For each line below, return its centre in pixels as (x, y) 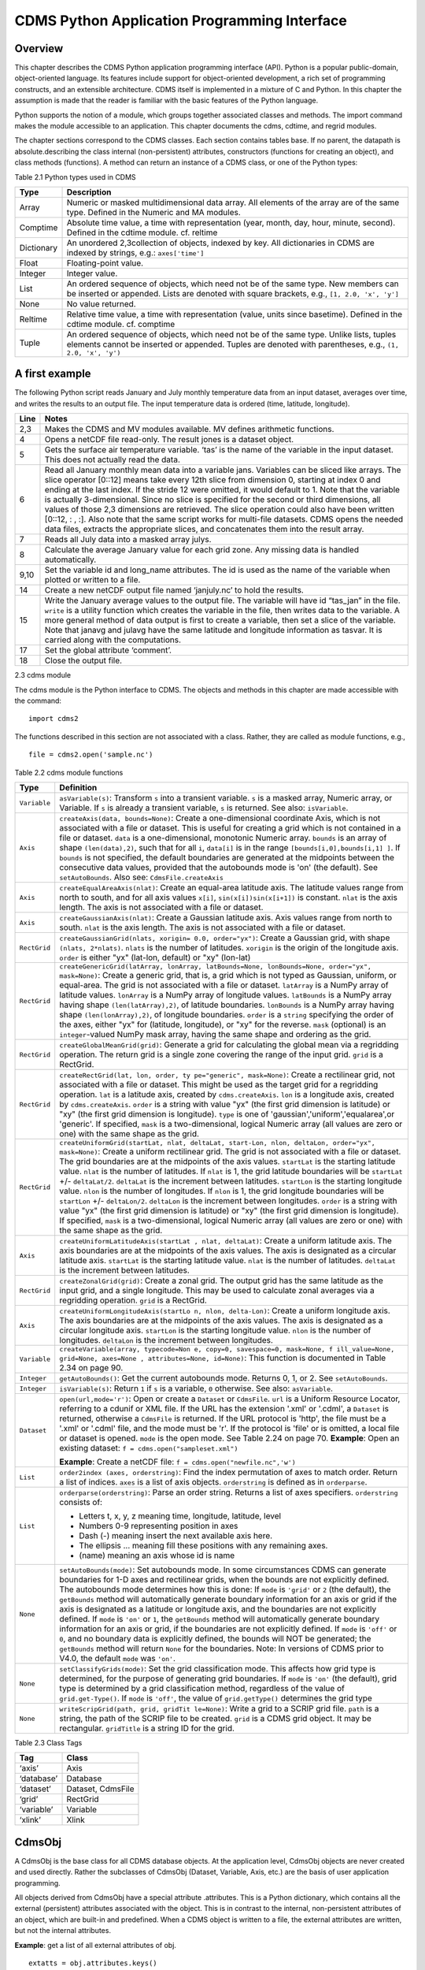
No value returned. (102, 303)
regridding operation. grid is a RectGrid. (133, 1300)
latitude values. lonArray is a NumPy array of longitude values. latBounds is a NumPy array (226, 995)
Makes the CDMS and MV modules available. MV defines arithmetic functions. (189, 429)
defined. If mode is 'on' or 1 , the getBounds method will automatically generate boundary (220, 1619)
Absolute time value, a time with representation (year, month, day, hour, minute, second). (231, 222)
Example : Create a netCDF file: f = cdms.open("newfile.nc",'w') (177, 1462)
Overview (39, 48)
